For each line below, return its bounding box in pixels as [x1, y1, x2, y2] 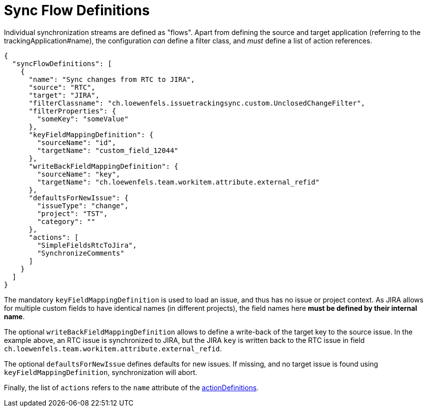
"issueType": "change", [37, 201, 129, 210]
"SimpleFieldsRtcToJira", [37, 241, 137, 249]
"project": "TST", [37, 209, 108, 218]
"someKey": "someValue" [37, 114, 129, 123]
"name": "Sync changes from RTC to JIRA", [29, 75, 195, 83]
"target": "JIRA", [29, 91, 99, 99]
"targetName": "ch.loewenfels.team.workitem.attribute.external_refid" [37, 178, 320, 186]
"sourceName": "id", [37, 138, 116, 147]
